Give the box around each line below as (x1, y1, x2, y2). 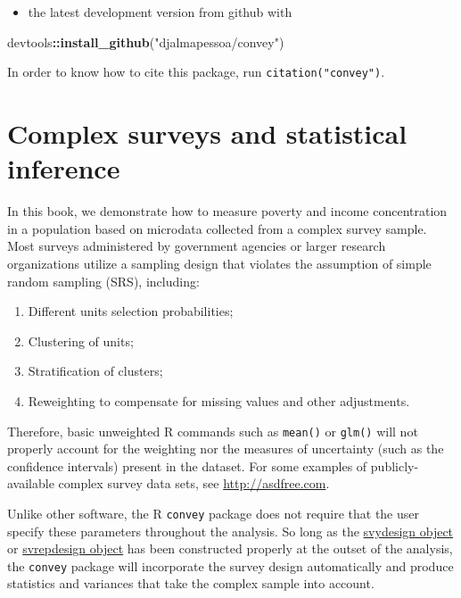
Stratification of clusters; (28, 361, 163, 380)
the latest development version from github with (28, 3, 292, 21)
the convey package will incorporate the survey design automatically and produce (7, 556, 454, 575)
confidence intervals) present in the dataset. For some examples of (7, 456, 367, 475)
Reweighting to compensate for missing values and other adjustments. (28, 391, 410, 410)
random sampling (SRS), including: (7, 271, 200, 290)
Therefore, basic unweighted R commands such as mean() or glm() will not (7, 421, 418, 440)
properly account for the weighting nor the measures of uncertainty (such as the (7, 439, 444, 458)
